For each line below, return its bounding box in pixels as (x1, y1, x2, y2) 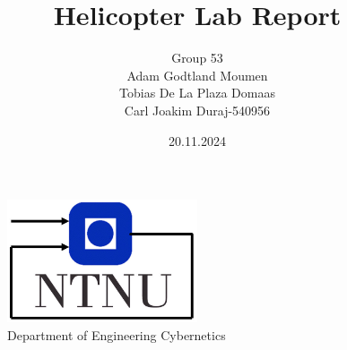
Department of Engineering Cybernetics (7, 325, 226, 344)
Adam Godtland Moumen (126, 65, 268, 84)
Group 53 (171, 48, 223, 67)
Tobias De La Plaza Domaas (119, 83, 275, 102)
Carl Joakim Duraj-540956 (124, 100, 271, 119)
